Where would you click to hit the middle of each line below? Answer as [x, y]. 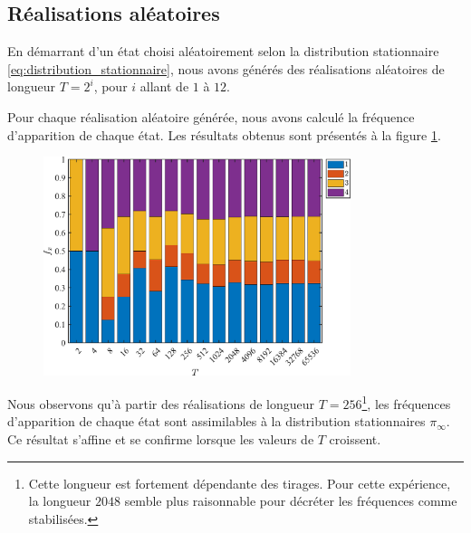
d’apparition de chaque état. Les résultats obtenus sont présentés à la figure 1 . [224, 134]
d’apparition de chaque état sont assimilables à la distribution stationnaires [216, 421]
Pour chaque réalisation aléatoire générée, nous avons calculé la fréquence [211, 116]
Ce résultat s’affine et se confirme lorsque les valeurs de [161, 439]
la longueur [60, 501]
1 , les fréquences [406, 402]
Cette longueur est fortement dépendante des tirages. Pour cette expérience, [240, 483]
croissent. [355, 439]
